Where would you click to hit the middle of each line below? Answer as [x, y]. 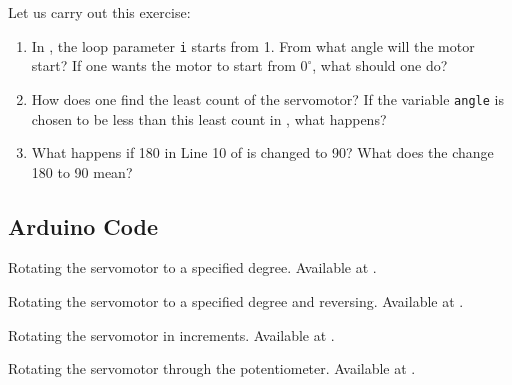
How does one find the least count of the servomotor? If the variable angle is [267, 98]
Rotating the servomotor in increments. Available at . [171, 334]
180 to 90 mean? [82, 171]
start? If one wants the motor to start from [163, 65]
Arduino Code [83, 225]
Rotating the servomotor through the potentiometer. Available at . [212, 368]
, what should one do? [380, 65]
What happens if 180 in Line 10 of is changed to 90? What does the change [262, 152]
